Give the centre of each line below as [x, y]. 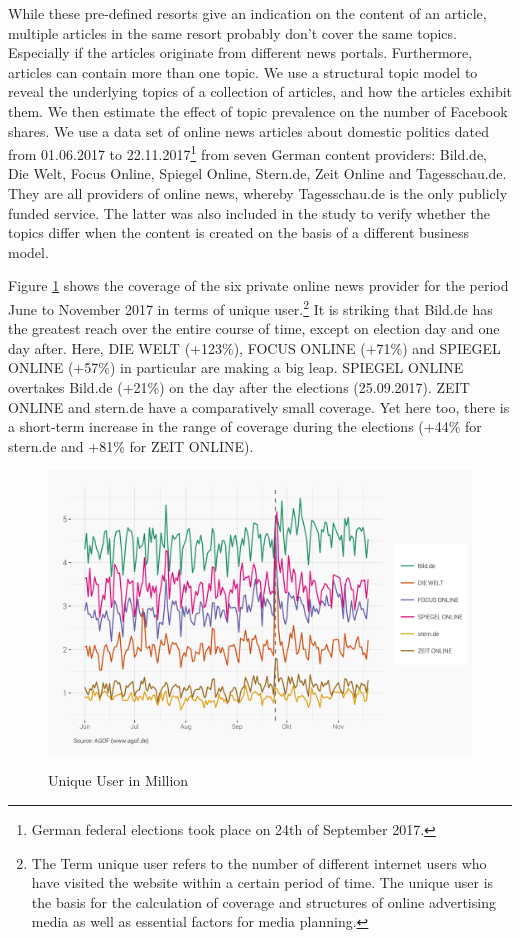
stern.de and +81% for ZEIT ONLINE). [131, 445]
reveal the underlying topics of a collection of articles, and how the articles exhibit [260, 91]
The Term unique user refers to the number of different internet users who [259, 862]
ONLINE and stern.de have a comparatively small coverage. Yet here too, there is [259, 406]
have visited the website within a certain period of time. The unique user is [262, 882]
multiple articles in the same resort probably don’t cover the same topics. [232, 32]
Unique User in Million [118, 780]
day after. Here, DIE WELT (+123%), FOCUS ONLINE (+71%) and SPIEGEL [254, 347]
